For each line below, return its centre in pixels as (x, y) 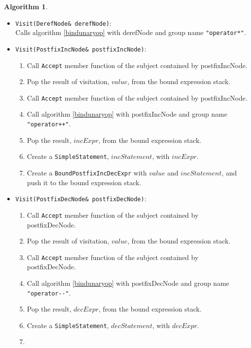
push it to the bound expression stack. (84, 182)
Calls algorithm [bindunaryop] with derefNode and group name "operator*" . (131, 32)
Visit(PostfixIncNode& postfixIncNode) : (81, 48)
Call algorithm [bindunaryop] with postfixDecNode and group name (128, 283)
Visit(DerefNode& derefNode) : (63, 23)
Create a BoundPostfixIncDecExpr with (87, 172)
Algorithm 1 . (26, 6)
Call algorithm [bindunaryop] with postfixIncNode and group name (127, 114)
